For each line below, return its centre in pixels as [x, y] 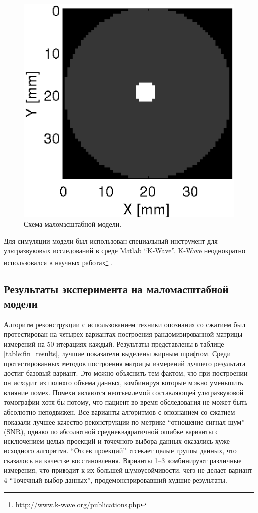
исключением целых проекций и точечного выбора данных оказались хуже [117, 441]
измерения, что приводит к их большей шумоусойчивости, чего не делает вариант [128, 470]
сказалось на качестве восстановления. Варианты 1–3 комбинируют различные [123, 460]
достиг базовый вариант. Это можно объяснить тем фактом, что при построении [126, 373]
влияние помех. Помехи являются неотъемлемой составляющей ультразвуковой [124, 392]
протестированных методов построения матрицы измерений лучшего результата [125, 363]
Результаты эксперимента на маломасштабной [116, 289]
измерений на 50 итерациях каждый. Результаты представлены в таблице [114, 343]
